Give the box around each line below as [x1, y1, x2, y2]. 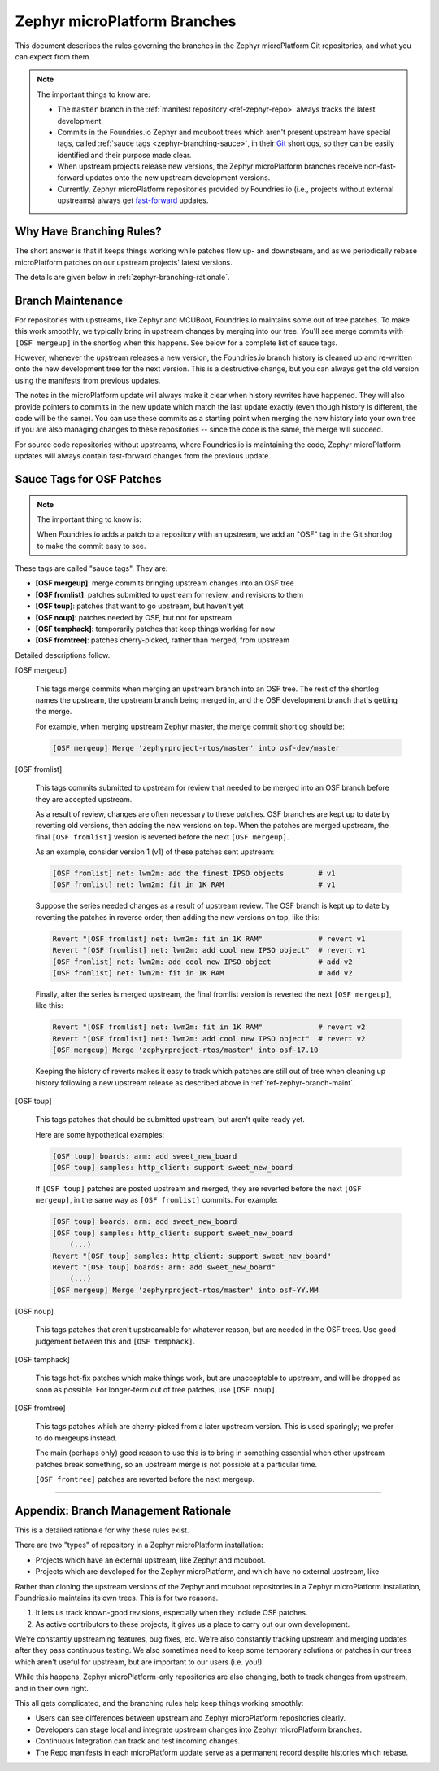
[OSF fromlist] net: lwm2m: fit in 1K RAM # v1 [52, 880, 336, 889]
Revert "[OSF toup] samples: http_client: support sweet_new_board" [52, 1251, 332, 1260]
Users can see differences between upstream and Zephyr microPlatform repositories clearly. [35, 1713, 346, 1723]
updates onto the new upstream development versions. [85, 173, 271, 182]
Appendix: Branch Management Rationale [15, 1503, 232, 1518]
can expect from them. [15, 51, 92, 61]
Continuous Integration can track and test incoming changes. [35, 1736, 241, 1746]
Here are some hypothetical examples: [35, 1129, 165, 1139]
